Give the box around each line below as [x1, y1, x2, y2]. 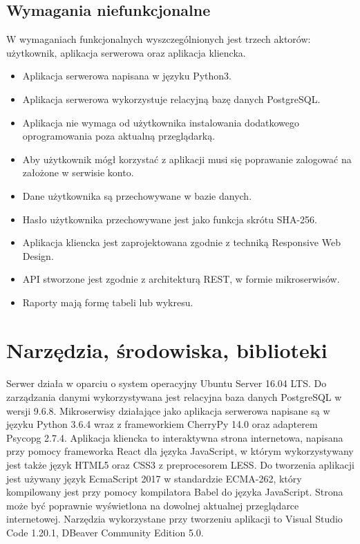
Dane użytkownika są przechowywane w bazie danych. [22, 188, 252, 203]
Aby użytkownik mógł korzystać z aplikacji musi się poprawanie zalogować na [22, 151, 352, 166]
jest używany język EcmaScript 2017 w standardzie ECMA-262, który [6, 471, 302, 485]
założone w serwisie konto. [22, 165, 134, 180]
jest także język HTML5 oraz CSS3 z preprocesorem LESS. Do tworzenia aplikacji [6, 458, 354, 472]
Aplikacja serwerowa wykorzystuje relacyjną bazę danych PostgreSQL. [22, 91, 321, 106]
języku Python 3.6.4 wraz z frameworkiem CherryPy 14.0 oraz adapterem [6, 417, 318, 431]
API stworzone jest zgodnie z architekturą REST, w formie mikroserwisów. [22, 272, 340, 286]
